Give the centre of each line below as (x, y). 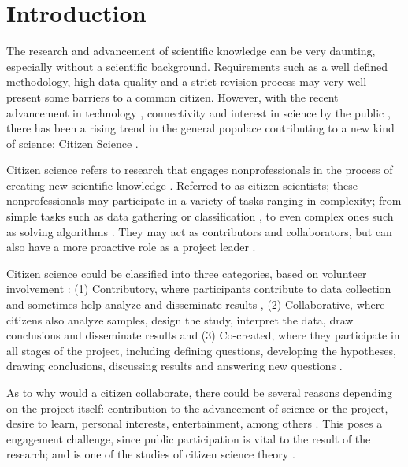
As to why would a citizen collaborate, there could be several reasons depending (200, 392)
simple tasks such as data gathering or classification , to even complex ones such (200, 216)
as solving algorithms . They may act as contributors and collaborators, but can (199, 231)
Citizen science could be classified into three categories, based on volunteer (187, 273)
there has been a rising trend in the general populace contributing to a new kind (200, 128)
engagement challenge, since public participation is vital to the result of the (189, 438)
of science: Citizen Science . (72, 143)
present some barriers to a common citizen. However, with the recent (172, 96)
